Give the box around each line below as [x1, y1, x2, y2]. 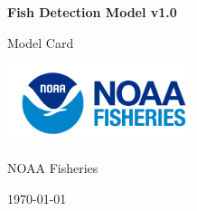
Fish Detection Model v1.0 [7, 3, 177, 21]
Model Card [7, 33, 74, 52]
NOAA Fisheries [7, 158, 98, 177]
